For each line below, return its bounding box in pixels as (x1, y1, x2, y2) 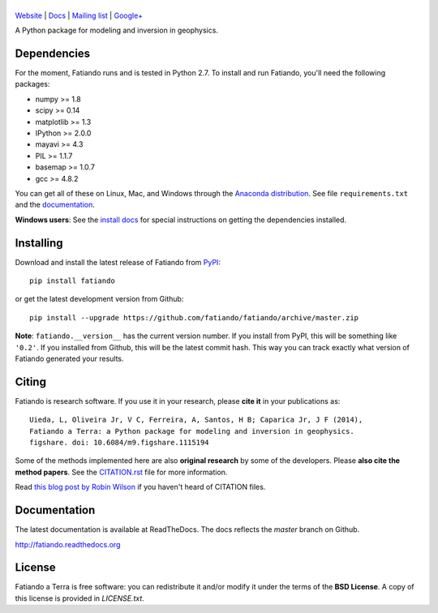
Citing (15, 375, 46, 388)
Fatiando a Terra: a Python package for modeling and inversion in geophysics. (29, 427, 354, 435)
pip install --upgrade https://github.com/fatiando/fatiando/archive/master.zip (29, 313, 359, 322)
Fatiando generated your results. (15, 354, 125, 363)
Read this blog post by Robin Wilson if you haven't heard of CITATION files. (15, 482, 266, 492)
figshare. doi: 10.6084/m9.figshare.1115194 (29, 438, 210, 448)
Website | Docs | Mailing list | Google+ (15, 11, 144, 20)
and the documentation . (15, 199, 95, 210)
